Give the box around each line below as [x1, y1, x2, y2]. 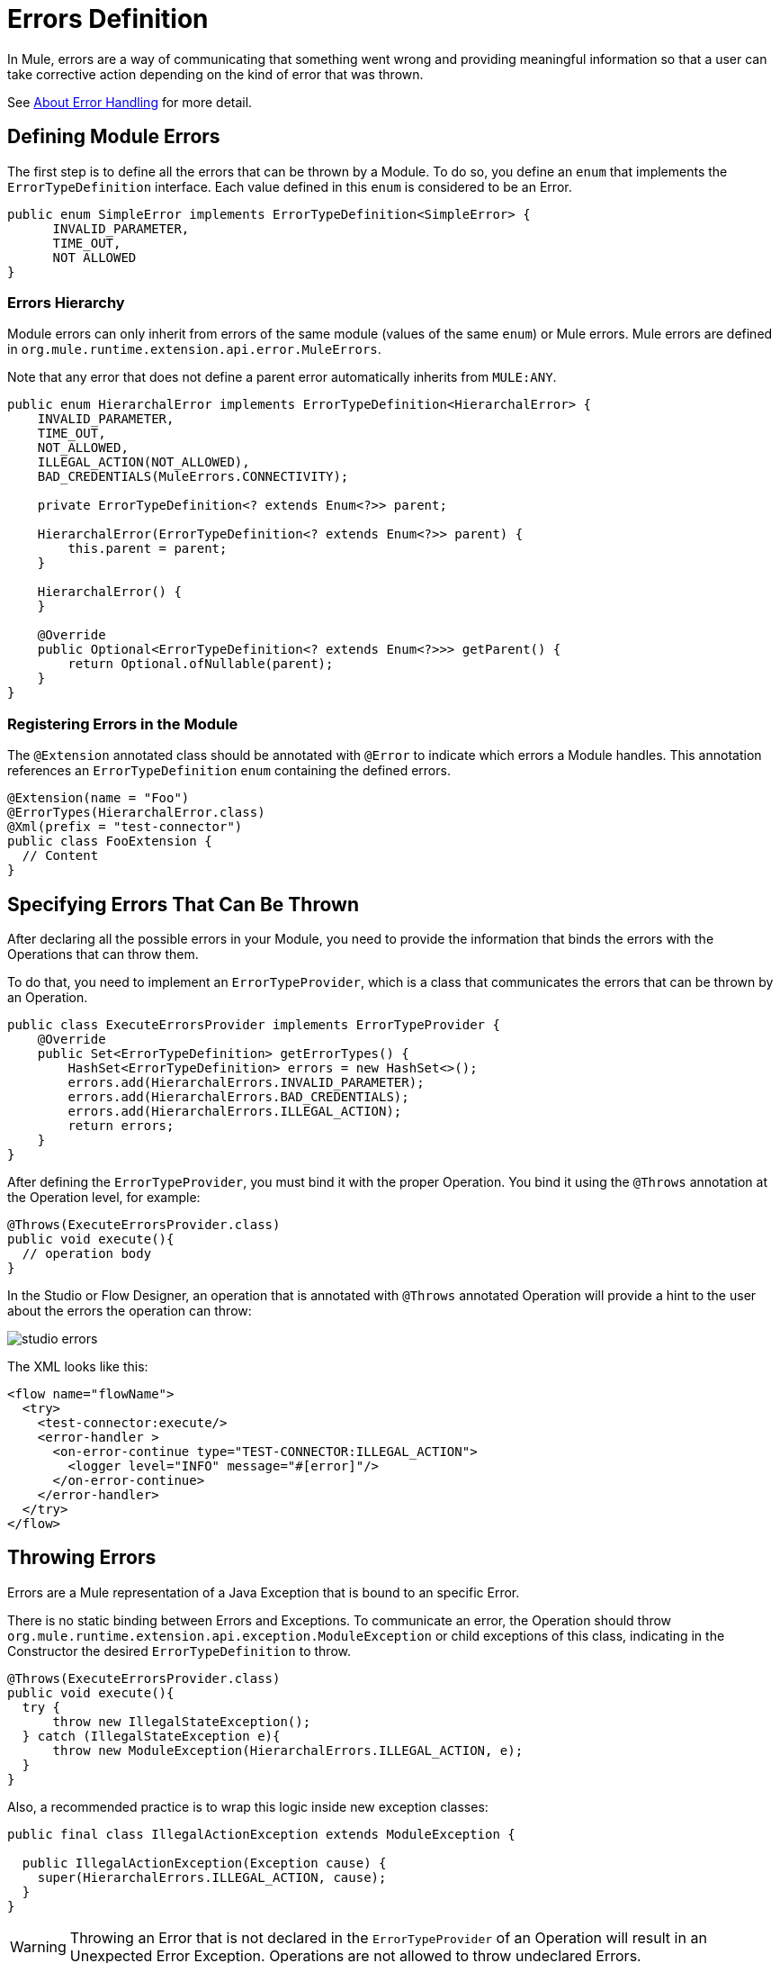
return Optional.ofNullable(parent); [67, 656, 334, 672]
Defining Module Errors [7, 125, 220, 149]
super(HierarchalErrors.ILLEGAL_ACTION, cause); [37, 1869, 387, 1885]
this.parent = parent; [67, 541, 228, 556]
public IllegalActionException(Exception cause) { [22, 1855, 387, 1870]
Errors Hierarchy [7, 293, 125, 312]
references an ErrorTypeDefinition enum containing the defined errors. [7, 763, 451, 779]
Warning [10, 1937, 67, 1956]
